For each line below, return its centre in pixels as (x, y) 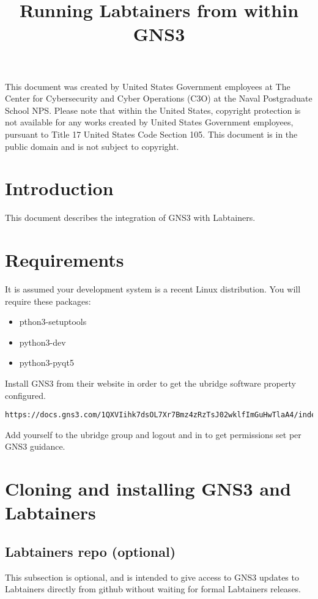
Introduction (59, 188)
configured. (25, 395)
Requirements (65, 260)
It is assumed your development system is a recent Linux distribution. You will (153, 288)
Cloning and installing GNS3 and (148, 489)
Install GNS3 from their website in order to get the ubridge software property (150, 383)
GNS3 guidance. (35, 446)
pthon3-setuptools (53, 322)
